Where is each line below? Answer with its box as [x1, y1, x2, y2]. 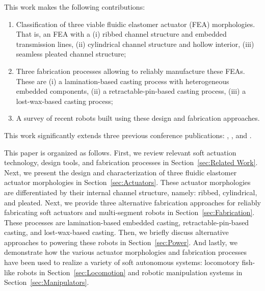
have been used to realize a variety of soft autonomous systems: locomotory [4, 257, 240, 268]
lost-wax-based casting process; [16, 95, 113, 106]
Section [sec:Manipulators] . [4, 277, 89, 287]
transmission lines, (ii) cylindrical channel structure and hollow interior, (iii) [16, 38, 254, 49]
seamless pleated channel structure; [16, 48, 126, 59]
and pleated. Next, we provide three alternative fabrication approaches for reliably [4, 197, 261, 207]
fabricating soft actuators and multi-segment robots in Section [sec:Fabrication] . [4, 207, 255, 218]
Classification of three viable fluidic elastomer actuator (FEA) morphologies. [16, 18, 255, 29]
